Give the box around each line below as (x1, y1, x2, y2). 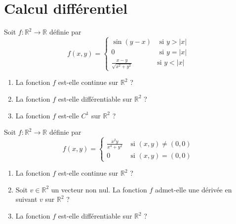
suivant (15, 194, 38, 204)
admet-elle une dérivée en (155, 184, 232, 194)
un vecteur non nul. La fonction (51, 184, 147, 194)
